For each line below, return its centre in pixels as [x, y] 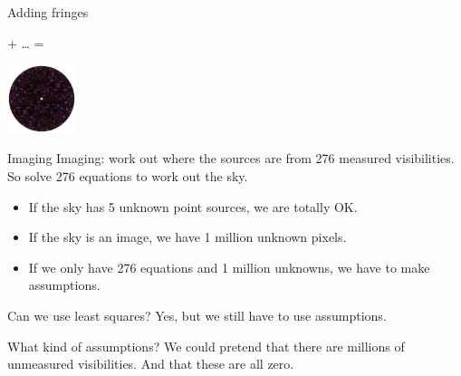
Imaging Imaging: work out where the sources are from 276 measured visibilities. [231, 158]
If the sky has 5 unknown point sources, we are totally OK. [193, 206]
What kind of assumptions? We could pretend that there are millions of [206, 346]
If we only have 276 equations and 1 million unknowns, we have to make [229, 267]
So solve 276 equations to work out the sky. [128, 175]
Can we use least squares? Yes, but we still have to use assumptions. [197, 315]
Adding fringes [48, 12]
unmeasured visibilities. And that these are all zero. [151, 364]
